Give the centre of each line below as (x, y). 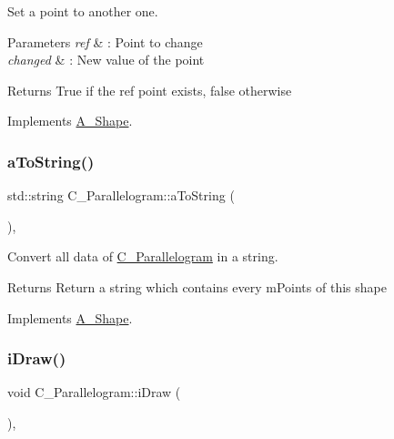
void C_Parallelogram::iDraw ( (94, 392)
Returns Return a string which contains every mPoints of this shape (197, 286)
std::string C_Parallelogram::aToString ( (121, 195)
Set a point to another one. (83, 11)
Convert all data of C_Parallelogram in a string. (143, 256)
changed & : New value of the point (106, 60)
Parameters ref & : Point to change (105, 41)
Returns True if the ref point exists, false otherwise (150, 90)
